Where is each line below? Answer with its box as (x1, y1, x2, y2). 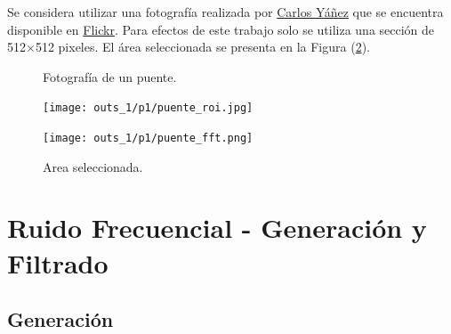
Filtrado (7, 244, 109, 281)
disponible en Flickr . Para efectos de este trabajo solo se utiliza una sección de (7, 20, 435, 38)
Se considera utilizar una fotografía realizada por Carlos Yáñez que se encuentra (7, 3, 444, 20)
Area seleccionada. (43, 157, 143, 175)
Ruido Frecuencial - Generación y (7, 209, 427, 246)
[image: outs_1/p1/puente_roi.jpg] (43, 102, 254, 115)
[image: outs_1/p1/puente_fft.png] (43, 132, 254, 145)
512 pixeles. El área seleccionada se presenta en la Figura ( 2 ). (35, 37, 370, 56)
